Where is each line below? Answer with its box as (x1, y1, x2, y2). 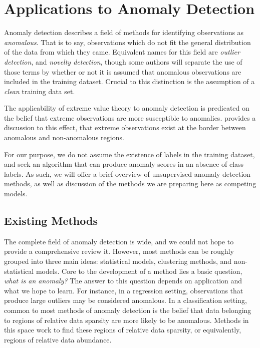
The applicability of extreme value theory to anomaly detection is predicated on (4, 103, 249, 113)
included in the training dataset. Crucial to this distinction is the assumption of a (4, 76, 255, 87)
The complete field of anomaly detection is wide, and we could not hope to (4, 236, 234, 246)
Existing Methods (4, 213, 98, 228)
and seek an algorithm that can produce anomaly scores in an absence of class (4, 159, 244, 169)
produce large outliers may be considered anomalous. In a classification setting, (4, 295, 247, 305)
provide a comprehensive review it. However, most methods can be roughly (4, 246, 234, 256)
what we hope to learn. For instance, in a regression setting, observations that (4, 285, 243, 295)
